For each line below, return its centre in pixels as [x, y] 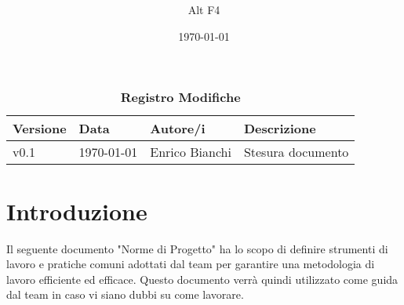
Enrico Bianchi [191, 152]
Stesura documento [296, 152]
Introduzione [77, 211]
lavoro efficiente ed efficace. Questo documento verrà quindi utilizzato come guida [202, 279]
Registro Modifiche [180, 97]
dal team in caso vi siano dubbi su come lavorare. [125, 294]
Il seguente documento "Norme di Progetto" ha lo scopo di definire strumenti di [197, 248]
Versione [40, 129]
